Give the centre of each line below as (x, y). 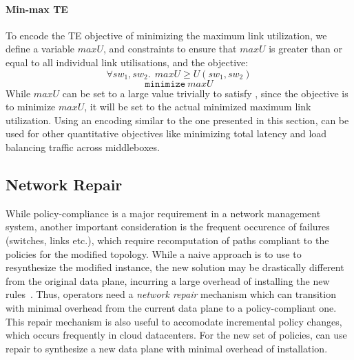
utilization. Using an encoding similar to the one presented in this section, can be (177, 120)
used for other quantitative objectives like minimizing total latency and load (166, 133)
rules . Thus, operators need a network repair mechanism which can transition (171, 294)
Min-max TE (37, 9)
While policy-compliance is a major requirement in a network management (163, 213)
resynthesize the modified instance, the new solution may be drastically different (175, 267)
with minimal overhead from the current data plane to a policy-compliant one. (171, 307)
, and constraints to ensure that (170, 49)
